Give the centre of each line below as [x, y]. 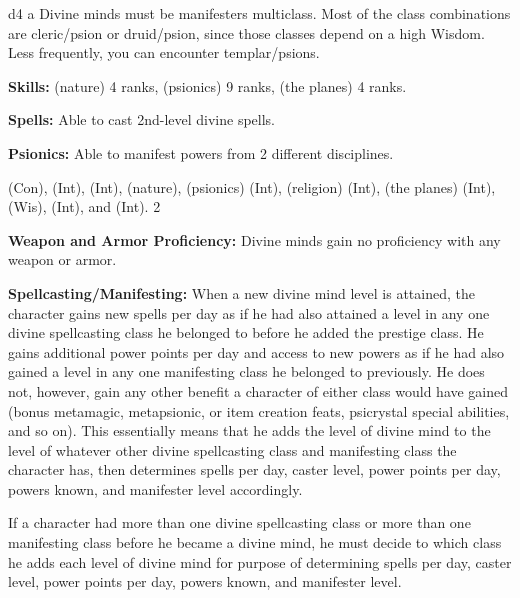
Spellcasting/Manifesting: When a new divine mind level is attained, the [241, 292]
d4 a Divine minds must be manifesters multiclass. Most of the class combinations [259, 13]
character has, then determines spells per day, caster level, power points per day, [254, 469]
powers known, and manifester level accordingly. [155, 488]
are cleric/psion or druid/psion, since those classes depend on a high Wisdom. [246, 32]
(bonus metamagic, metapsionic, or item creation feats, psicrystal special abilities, [259, 410]
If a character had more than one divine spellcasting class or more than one [239, 522]
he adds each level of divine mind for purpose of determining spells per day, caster [260, 561]
